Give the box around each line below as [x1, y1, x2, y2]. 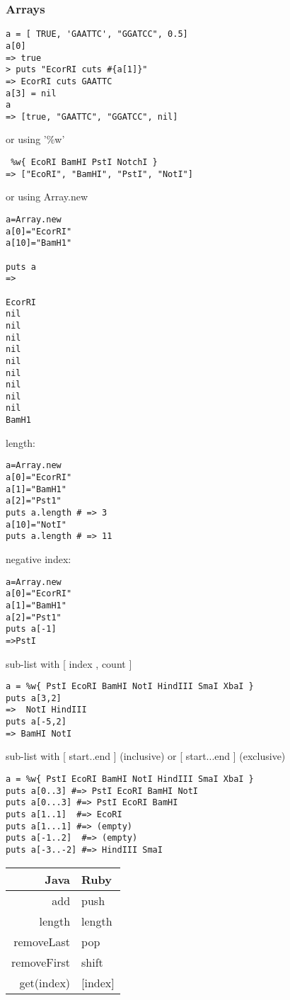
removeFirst [11, 953, 71, 970]
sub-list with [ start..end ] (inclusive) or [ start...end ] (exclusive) [6, 749, 286, 763]
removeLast [13, 933, 71, 950]
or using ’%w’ [6, 132, 65, 147]
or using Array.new [6, 189, 88, 204]
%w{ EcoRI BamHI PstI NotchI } [11, 157, 158, 168]
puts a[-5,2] [6, 717, 66, 727]
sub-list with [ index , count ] [6, 656, 132, 671]
